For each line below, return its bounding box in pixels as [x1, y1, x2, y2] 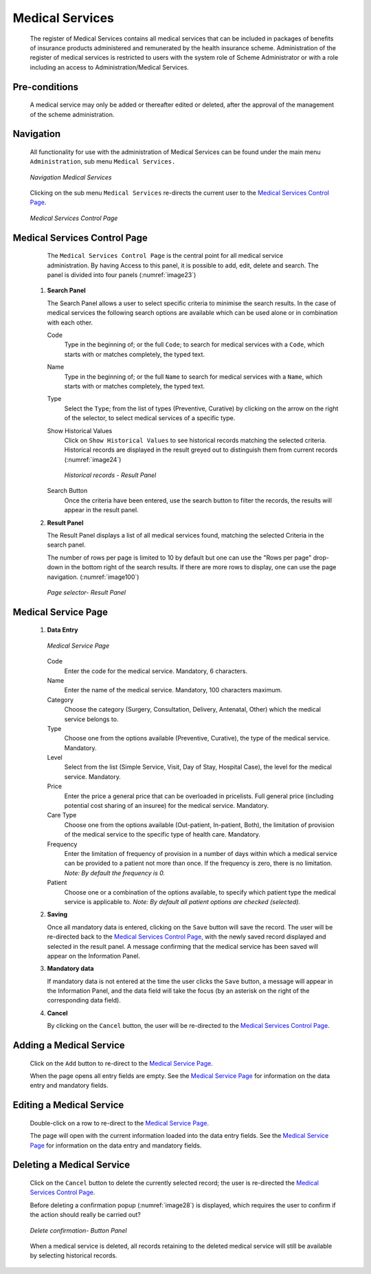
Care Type [47, 811, 77, 820]
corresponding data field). [47, 996, 122, 1004]
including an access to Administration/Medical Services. [30, 63, 189, 72]
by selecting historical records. [30, 1251, 117, 1260]
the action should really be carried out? [30, 1211, 141, 1219]
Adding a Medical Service [12, 1040, 125, 1051]
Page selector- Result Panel [47, 589, 126, 596]
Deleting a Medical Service [12, 1159, 131, 1171]
